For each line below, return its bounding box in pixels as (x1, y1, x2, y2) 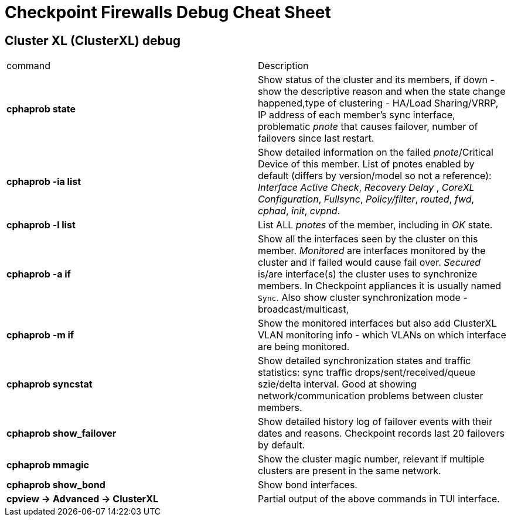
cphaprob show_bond (6, 479, 105, 491)
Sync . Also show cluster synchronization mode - (258, 292, 468, 304)
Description (258, 60, 309, 72)
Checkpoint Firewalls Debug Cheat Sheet (5, 2, 331, 22)
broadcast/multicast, (258, 303, 349, 316)
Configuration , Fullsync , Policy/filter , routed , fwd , (258, 193, 475, 205)
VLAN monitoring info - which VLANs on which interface (258, 329, 506, 341)
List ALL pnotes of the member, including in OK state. (258, 219, 493, 231)
